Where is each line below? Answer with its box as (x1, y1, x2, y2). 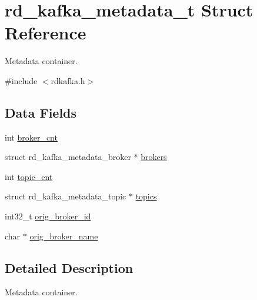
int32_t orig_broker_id (5, 210, 91, 222)
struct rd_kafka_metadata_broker (5, 151, 131, 163)
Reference (5, 21, 86, 45)
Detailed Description (5, 258, 133, 276)
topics (135, 190, 157, 202)
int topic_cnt (5, 170, 53, 182)
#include (5, 74, 38, 86)
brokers (141, 151, 167, 163)
